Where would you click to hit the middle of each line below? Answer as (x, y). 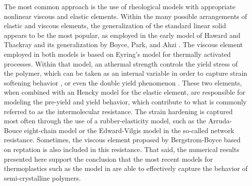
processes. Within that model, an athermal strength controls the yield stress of (121, 63)
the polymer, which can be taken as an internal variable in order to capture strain (126, 73)
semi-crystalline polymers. (42, 178)
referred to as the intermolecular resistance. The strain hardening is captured (118, 111)
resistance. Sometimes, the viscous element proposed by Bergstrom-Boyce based (122, 140)
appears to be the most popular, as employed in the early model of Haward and (122, 35)
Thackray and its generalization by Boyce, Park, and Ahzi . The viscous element (124, 44)
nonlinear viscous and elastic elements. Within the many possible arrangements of (126, 16)
